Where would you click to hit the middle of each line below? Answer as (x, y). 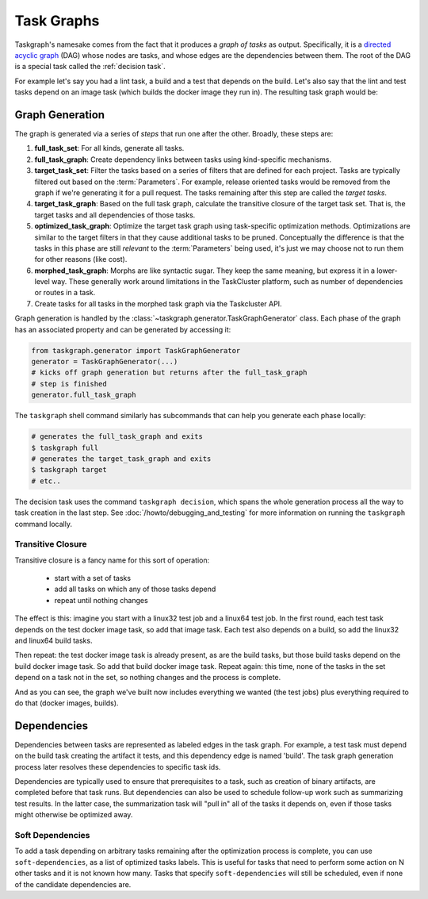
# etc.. (46, 481)
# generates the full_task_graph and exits (117, 437)
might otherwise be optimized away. (74, 815)
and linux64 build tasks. (53, 640)
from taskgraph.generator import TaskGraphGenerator (136, 350)
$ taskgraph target (69, 470)
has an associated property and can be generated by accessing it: (123, 329)
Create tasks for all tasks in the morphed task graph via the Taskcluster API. (158, 304)
